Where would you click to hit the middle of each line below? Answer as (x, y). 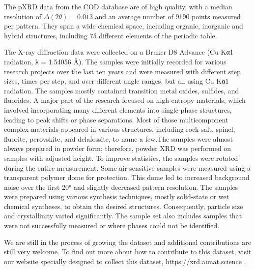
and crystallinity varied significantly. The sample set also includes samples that (123, 216)
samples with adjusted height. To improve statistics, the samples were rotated (121, 158)
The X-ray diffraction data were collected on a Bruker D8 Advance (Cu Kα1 (119, 52)
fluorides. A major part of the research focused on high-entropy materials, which (125, 100)
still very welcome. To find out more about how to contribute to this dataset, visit (128, 252)
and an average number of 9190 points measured (168, 16)
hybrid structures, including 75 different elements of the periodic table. (111, 35)
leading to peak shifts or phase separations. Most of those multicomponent (116, 119)
